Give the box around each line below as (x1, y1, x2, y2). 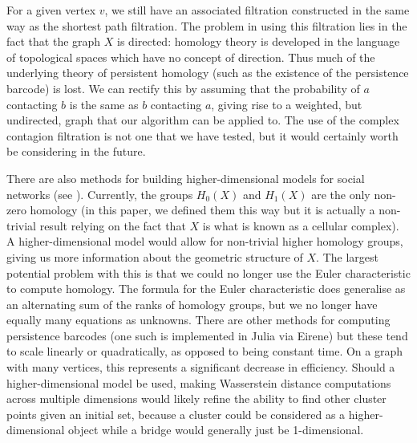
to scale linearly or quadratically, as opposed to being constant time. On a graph (6, 343, 403, 360)
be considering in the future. (6, 143, 146, 160)
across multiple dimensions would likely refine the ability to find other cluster (6, 390, 387, 407)
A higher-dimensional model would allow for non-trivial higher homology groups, (6, 233, 403, 250)
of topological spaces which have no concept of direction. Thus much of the (6, 48, 375, 65)
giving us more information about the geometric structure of (6, 248, 303, 265)
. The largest (316, 248, 379, 265)
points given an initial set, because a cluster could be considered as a (6, 405, 346, 422)
